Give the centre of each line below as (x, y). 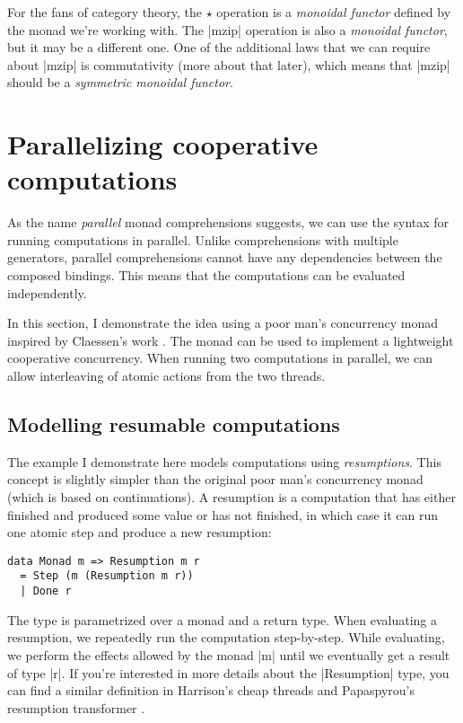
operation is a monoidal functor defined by (334, 12)
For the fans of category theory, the (105, 12)
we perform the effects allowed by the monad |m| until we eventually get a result (229, 654)
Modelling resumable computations (174, 424)
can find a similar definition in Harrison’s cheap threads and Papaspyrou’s (211, 690)
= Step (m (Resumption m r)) (107, 576)
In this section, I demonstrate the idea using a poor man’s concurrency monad (223, 323)
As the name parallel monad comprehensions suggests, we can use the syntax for (228, 222)
